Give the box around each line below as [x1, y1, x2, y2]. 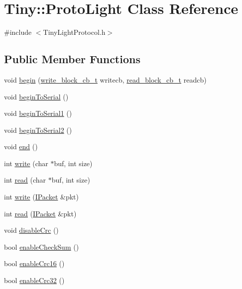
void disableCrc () [4, 225, 59, 235]
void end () [4, 141, 38, 152]
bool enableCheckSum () [4, 241, 79, 252]
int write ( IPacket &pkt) [4, 192, 79, 202]
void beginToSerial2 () [4, 124, 72, 135]
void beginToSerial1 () [4, 108, 72, 118]
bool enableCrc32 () [4, 275, 65, 286]
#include [4, 27, 32, 37]
